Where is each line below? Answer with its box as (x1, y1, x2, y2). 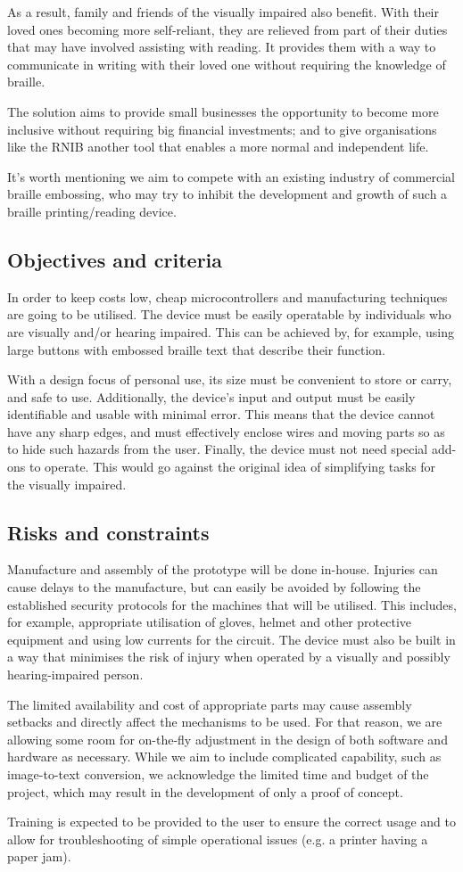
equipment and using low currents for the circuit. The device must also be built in (7, 629, 456, 648)
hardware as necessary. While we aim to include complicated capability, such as (7, 747, 442, 766)
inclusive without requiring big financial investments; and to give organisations (7, 119, 437, 138)
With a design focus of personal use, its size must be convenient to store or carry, (7, 370, 452, 389)
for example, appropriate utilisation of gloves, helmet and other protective (7, 613, 412, 631)
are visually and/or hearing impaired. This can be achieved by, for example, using (7, 322, 454, 341)
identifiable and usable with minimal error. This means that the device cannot (7, 405, 435, 424)
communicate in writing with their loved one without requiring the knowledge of (7, 54, 446, 73)
